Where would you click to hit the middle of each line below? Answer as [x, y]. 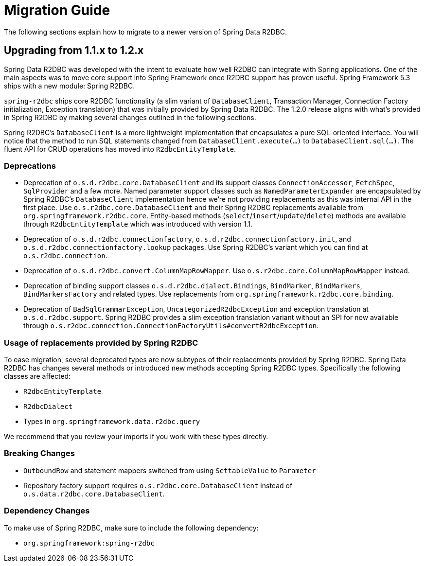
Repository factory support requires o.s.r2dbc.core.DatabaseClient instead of [158, 485]
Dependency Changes [47, 511]
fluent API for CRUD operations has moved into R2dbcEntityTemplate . [120, 149]
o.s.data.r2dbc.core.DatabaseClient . [94, 494]
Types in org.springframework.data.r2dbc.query [112, 422]
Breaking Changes [40, 453]
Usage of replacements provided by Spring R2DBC [101, 343]
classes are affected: [37, 376]
